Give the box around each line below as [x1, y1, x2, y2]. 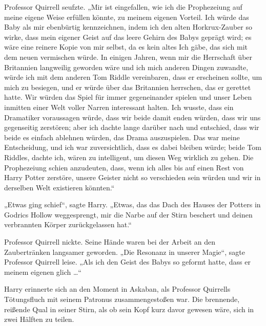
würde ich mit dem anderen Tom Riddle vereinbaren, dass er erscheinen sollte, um [4, 72, 262, 82]
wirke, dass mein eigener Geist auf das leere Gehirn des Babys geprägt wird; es [4, 31, 252, 42]
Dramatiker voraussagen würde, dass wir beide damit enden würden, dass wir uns [4, 112, 261, 122]
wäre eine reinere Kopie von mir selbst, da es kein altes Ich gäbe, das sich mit [4, 41, 248, 52]
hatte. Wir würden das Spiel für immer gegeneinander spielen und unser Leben [4, 92, 252, 102]
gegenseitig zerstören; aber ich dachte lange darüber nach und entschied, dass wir [4, 122, 259, 133]
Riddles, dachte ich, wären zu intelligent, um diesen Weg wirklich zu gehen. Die [4, 151, 254, 162]
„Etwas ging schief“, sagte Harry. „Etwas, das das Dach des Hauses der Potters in [4, 199, 261, 210]
